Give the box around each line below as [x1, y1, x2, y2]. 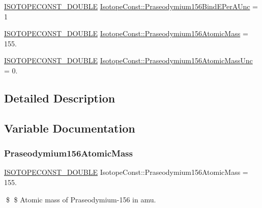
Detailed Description [4, 90, 115, 106]
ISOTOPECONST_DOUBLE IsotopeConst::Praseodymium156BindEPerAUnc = [4, 1, 258, 11]
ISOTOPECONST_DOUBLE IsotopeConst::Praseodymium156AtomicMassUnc [4, 55, 253, 66]
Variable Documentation [4, 120, 135, 136]
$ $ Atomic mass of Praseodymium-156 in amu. [6, 194, 156, 204]
